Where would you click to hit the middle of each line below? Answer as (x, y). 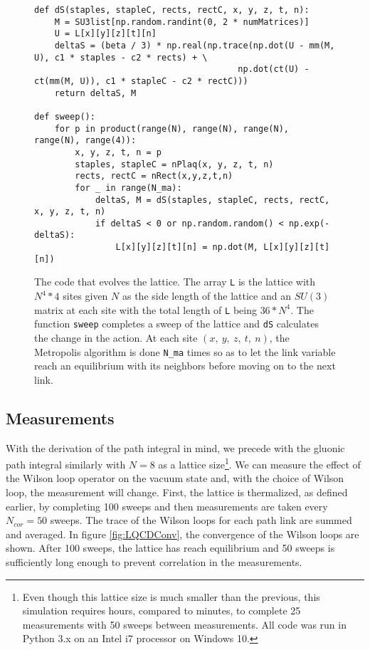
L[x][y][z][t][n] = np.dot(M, (187, 247)
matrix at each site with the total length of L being (146, 309)
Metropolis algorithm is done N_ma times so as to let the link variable (185, 351)
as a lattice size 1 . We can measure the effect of (259, 463)
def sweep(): (65, 116)
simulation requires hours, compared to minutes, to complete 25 (162, 610)
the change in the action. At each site (116, 337)
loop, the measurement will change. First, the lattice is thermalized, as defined (177, 492)
